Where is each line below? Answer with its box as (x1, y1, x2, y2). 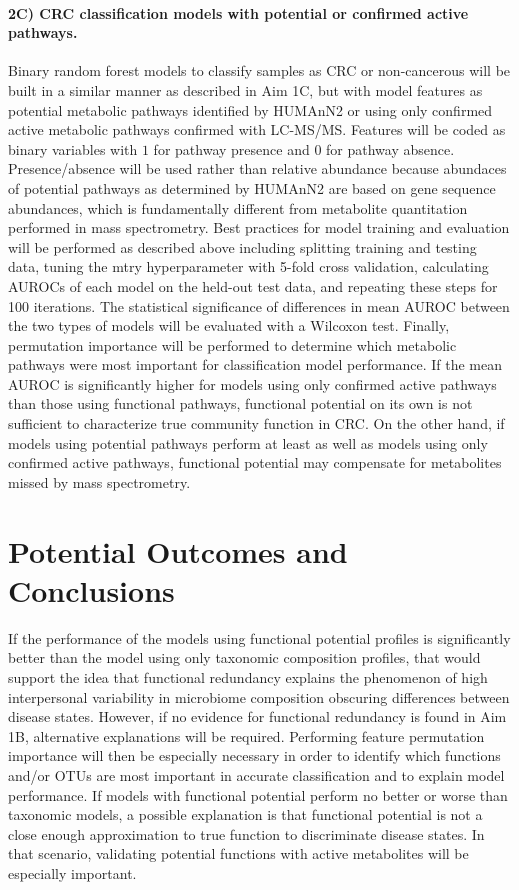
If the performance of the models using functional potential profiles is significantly (8, 627, 511, 648)
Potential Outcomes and (8, 530, 348, 571)
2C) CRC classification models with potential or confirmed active (8, 2, 469, 23)
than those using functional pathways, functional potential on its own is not (8, 393, 473, 414)
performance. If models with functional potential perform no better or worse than (8, 784, 508, 805)
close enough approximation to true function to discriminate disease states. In (8, 823, 485, 844)
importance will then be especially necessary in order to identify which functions (8, 745, 501, 766)
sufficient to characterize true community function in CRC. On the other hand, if (8, 413, 505, 434)
